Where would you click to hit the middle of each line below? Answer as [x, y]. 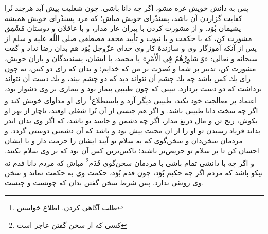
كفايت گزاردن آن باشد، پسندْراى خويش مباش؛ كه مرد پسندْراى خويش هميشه [123, 18]
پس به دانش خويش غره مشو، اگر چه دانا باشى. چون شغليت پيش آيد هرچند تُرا [127, 8]
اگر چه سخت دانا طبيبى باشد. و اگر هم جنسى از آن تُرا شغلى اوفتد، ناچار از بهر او [131, 110]
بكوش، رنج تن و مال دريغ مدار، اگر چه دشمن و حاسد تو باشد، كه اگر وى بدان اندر [131, 120]
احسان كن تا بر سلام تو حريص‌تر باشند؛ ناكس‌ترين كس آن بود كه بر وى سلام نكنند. [132, 150]
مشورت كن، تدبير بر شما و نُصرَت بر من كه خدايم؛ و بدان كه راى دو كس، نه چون [130, 68]
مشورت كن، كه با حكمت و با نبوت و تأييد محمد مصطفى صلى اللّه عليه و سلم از [128, 38]
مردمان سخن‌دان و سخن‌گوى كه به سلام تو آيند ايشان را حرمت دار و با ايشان [124, 140]
